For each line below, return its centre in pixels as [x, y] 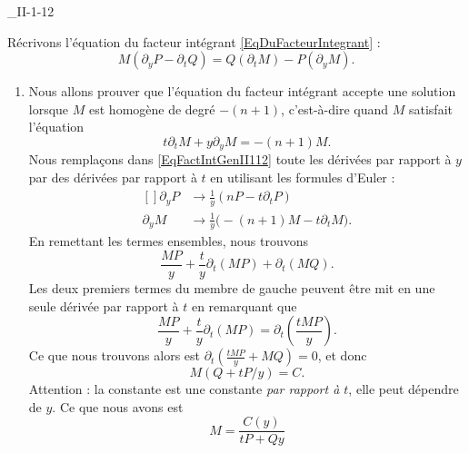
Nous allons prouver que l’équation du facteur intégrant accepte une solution [242, 91]
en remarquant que [244, 305]
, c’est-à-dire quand [335, 108]
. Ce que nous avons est [118, 406]
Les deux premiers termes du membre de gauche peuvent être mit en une [232, 288]
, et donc [342, 355]
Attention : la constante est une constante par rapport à [184, 389]
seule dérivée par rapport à [104, 305]
